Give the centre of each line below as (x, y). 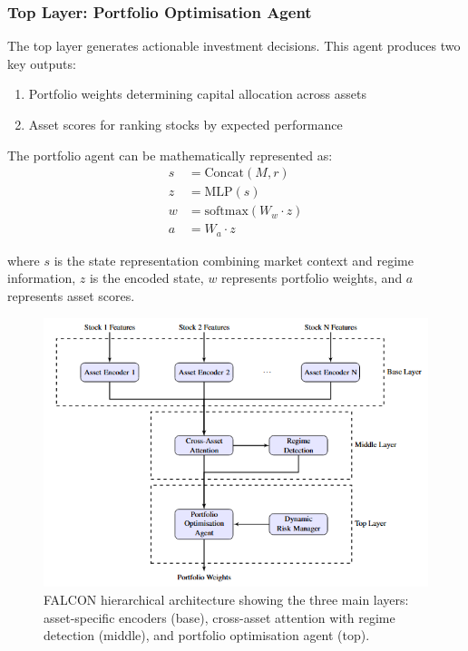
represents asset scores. (71, 295)
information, (42, 278)
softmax (226, 212)
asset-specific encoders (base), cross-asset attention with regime (219, 617)
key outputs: (42, 63)
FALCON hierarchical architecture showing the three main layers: (226, 600)
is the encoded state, (146, 278)
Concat (224, 174)
